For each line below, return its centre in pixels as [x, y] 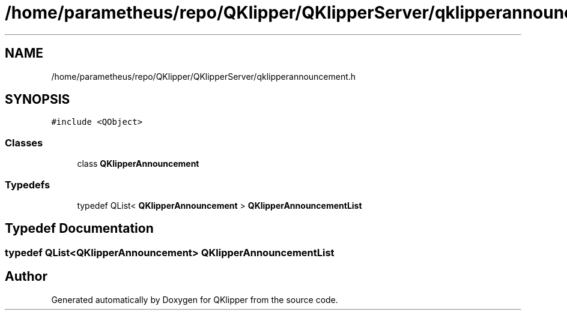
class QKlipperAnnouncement [138, 164]
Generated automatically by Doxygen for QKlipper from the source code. [195, 299]
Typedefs [28, 184]
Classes [24, 142]
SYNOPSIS [38, 100]
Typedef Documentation [79, 229]
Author [26, 277]
